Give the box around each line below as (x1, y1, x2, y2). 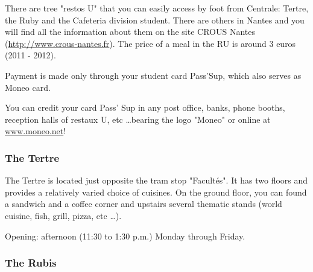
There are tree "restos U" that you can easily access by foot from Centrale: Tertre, (5, 2, 309, 14)
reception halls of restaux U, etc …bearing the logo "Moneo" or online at (5, 113, 271, 125)
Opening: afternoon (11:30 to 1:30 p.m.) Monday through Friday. (5, 229, 245, 242)
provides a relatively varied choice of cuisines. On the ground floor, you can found (5, 185, 307, 198)
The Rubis (5, 255, 57, 270)
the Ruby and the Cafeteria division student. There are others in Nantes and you (5, 13, 305, 26)
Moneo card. (5, 81, 51, 93)
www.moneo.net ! (5, 125, 66, 137)
